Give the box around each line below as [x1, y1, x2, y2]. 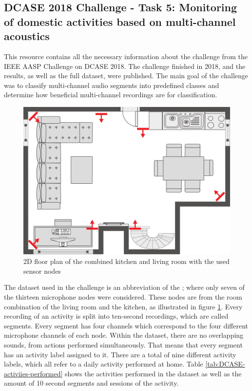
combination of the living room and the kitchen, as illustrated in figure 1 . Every [4, 301, 243, 311]
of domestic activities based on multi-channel [4, 14, 236, 29]
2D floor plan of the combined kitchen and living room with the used [23, 256, 230, 266]
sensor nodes [23, 265, 61, 276]
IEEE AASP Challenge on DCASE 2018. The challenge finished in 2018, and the [4, 61, 246, 71]
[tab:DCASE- [205, 359, 245, 369]
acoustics [4, 28, 50, 43]
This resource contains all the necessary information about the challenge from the [4, 51, 248, 61]
